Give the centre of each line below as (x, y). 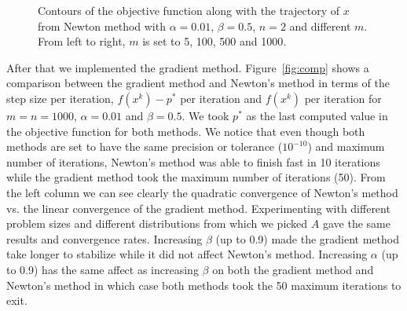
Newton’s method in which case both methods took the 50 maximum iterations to (204, 285)
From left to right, (82, 41)
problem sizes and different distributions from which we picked (157, 223)
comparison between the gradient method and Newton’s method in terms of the (198, 83)
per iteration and (221, 98)
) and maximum (346, 146)
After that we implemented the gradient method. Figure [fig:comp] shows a (188, 67)
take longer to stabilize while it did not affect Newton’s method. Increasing (187, 254)
